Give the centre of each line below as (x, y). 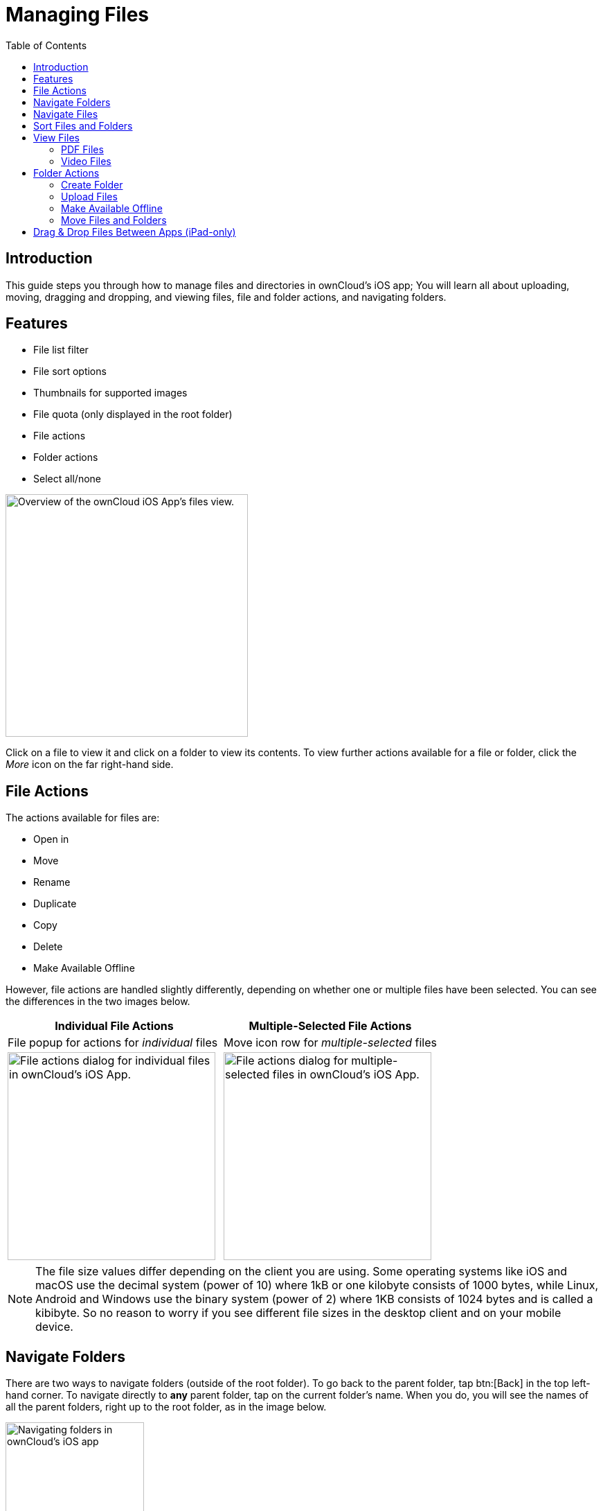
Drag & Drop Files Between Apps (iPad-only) (135, 232)
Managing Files (78, 15)
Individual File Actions (114, 1026)
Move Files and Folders (114, 220)
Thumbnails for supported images (110, 393)
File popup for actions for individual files (113, 1043)
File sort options (70, 372)
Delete (48, 947)
